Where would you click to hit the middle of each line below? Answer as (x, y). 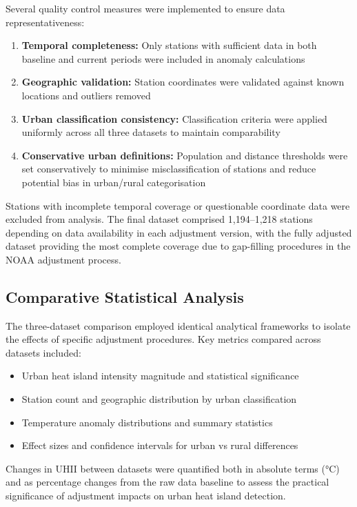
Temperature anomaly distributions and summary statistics (147, 422)
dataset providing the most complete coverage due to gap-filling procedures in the (178, 246)
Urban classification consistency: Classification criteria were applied (174, 118)
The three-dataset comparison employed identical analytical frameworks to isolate (178, 325)
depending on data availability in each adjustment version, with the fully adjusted (179, 232)
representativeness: (45, 22)
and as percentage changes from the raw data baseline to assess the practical (167, 482)
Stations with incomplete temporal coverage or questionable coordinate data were (178, 205)
